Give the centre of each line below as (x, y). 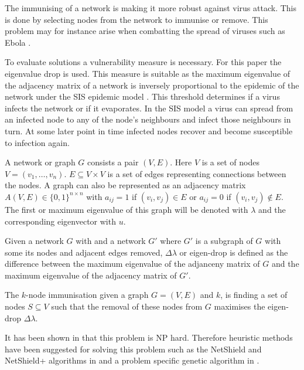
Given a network (34, 241)
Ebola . (18, 42)
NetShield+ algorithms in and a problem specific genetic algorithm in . (132, 360)
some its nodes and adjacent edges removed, (84, 252)
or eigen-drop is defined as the (234, 252)
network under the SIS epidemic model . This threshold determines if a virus (142, 96)
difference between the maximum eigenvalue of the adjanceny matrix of (132, 264)
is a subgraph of (224, 241)
